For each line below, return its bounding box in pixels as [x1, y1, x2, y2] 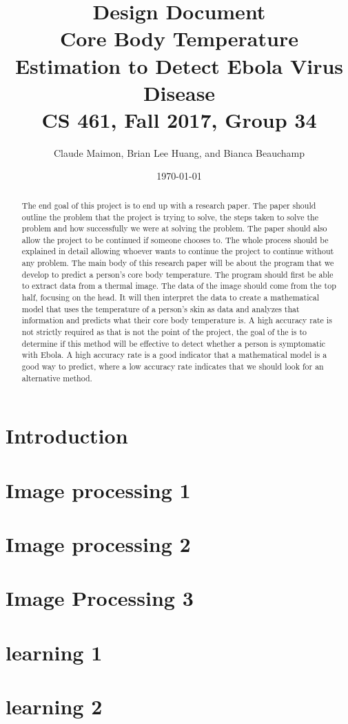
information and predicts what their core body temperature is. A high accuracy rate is [21, 314, 332, 326]
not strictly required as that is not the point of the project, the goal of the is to [21, 326, 307, 338]
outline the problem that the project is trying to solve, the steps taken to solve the [21, 211, 318, 222]
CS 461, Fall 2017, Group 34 [41, 105, 317, 133]
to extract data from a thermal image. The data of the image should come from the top [21, 280, 336, 292]
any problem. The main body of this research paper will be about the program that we [21, 257, 334, 269]
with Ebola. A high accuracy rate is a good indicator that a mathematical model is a [21, 349, 327, 361]
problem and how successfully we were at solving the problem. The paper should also [21, 222, 327, 234]
